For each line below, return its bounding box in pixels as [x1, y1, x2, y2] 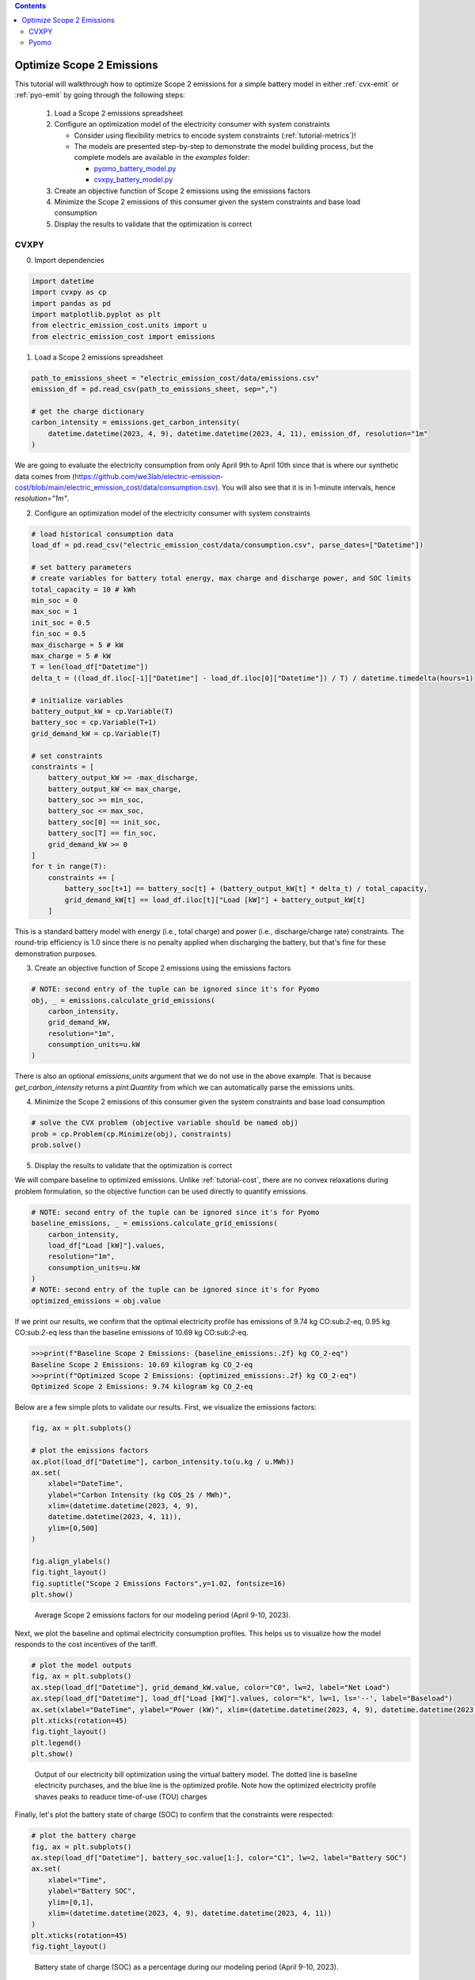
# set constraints [31, 751, 103, 760]
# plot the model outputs [31, 1660, 132, 1670]
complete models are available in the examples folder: [74, 153, 250, 162]
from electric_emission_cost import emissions [31, 332, 215, 341]
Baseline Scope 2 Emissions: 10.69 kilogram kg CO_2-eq [31, 1360, 253, 1369]
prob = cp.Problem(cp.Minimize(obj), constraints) [31, 1129, 233, 1138]
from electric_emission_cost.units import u [31, 321, 207, 330]
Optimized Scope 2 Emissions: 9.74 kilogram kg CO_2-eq [31, 1382, 253, 1392]
